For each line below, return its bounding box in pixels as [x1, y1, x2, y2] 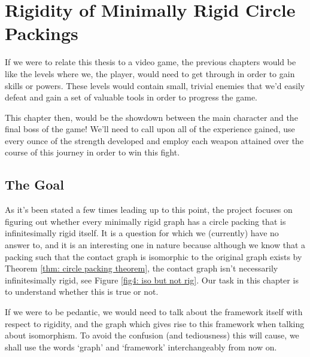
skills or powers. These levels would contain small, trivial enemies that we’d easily [5, 79, 305, 91]
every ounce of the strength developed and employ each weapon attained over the [5, 134, 304, 147]
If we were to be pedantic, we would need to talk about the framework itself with [5, 306, 303, 318]
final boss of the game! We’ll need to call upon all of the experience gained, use [5, 123, 295, 135]
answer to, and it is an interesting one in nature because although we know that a [5, 239, 306, 251]
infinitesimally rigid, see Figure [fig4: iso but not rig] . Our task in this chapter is [5, 273, 299, 286]
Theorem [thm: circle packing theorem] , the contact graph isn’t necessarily [5, 262, 278, 274]
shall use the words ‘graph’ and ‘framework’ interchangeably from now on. [5, 340, 277, 353]
